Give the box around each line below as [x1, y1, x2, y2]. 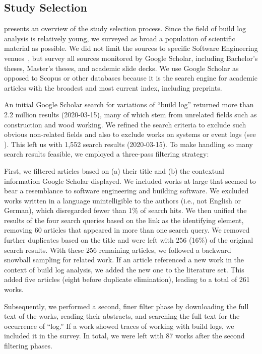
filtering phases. [4, 340, 52, 351]
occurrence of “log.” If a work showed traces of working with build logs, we [4, 320, 234, 331]
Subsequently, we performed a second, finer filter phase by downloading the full [4, 301, 249, 311]
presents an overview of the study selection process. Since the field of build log [4, 23, 246, 34]
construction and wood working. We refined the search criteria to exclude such [4, 119, 246, 129]
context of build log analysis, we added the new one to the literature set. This [4, 264, 244, 274]
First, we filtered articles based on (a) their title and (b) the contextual [4, 165, 224, 176]
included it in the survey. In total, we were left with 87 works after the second [4, 330, 245, 341]
